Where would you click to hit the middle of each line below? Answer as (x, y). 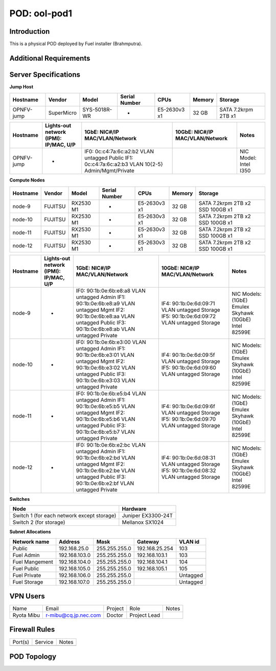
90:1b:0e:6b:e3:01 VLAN (105, 355)
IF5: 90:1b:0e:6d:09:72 (189, 316)
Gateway (148, 542)
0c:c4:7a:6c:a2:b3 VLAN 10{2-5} (124, 165)
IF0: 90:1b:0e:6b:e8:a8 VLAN (111, 290)
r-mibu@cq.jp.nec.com (73, 615)
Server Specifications (45, 74)
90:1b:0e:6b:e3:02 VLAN (106, 367)
